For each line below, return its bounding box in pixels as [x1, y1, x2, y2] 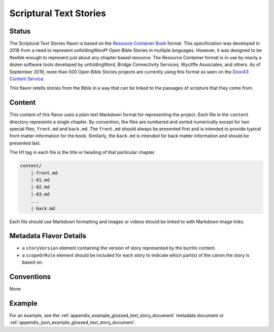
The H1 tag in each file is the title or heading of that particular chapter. [9, 150, 156, 156]
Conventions [9, 273, 51, 281]
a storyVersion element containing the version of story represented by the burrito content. [22, 245, 216, 251]
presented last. [9, 140, 41, 146]
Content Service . [9, 76, 45, 82]
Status [9, 27, 31, 35]
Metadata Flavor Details [9, 232, 86, 240]
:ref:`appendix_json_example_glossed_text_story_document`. [9, 319, 136, 325]
